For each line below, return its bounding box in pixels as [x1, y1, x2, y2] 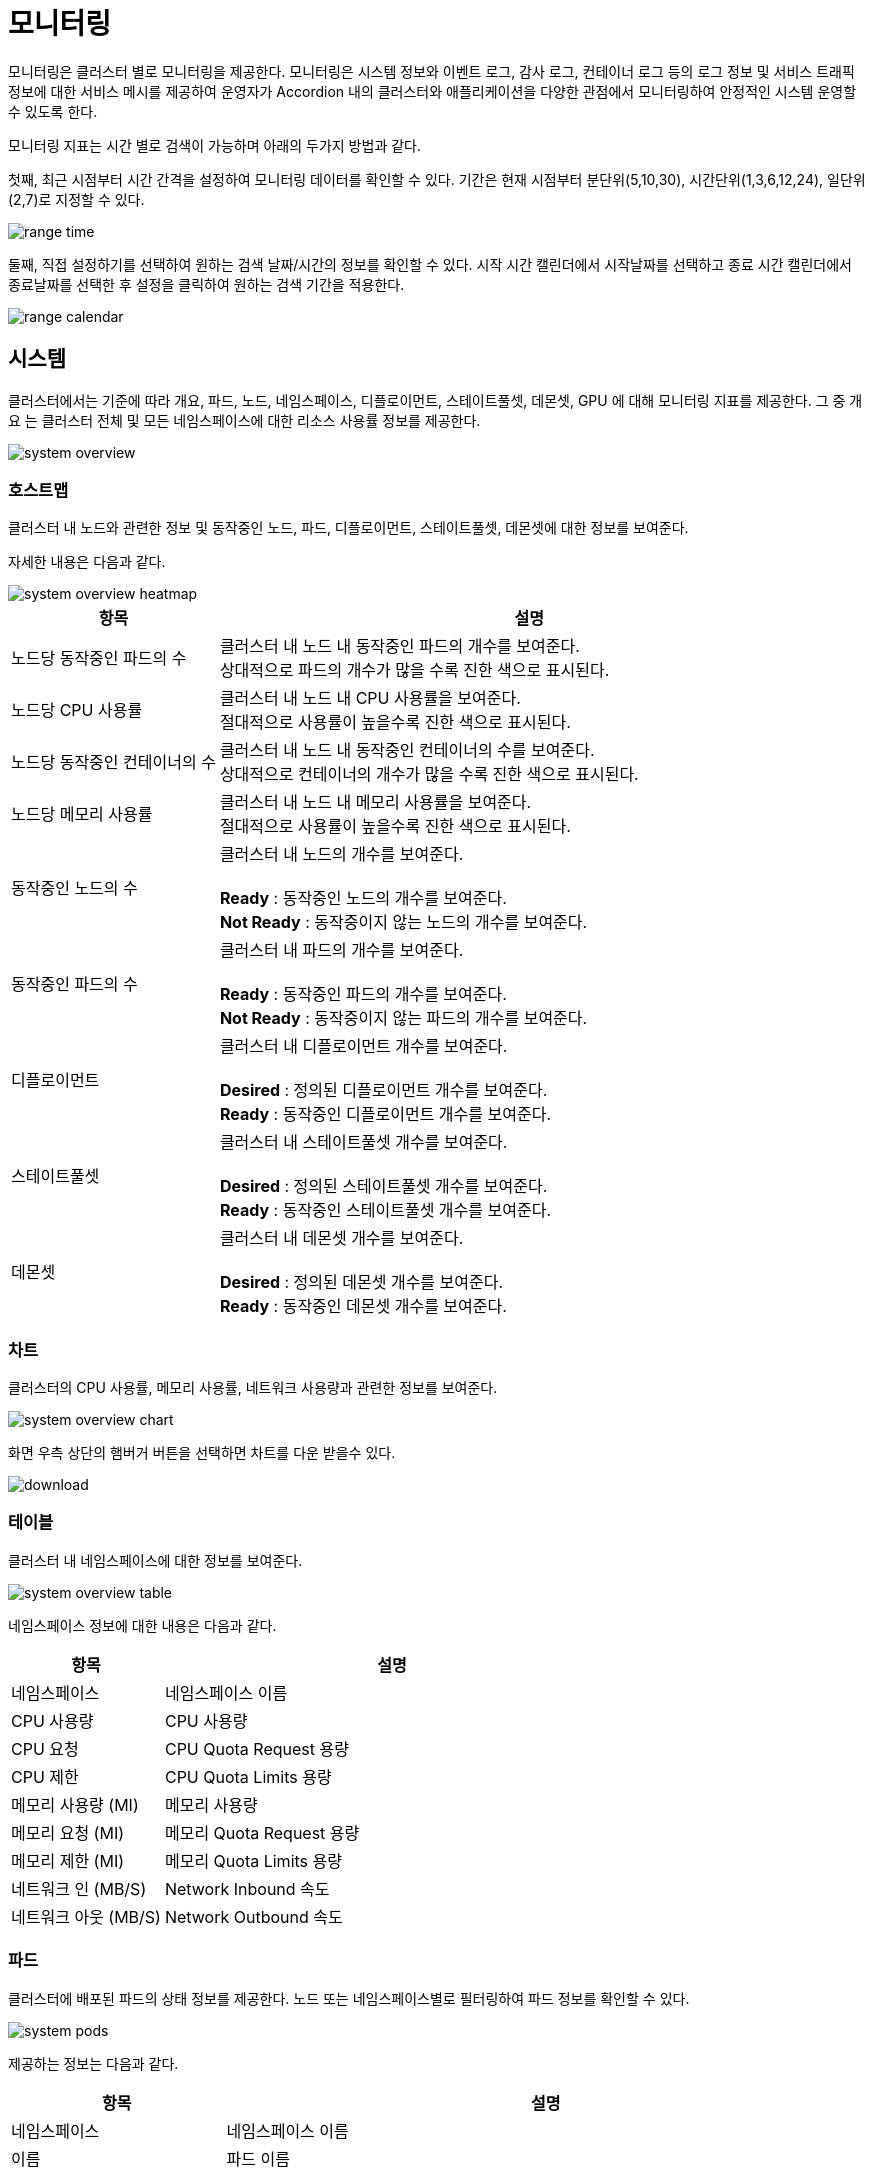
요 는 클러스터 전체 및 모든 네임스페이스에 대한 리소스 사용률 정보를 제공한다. [8, 411, 481, 429]
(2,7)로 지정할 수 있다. [8, 190, 145, 208]
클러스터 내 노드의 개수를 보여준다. [219, 844, 464, 865]
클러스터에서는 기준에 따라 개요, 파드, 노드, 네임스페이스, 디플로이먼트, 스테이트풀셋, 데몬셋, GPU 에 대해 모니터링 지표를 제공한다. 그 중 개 [8, 391, 863, 409]
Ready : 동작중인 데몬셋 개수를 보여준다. [219, 1296, 507, 1317]
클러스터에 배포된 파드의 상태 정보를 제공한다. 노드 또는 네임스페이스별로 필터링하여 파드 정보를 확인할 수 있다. [8, 1989, 690, 2007]
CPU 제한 [11, 1766, 79, 1787]
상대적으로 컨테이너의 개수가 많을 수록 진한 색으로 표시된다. [219, 764, 639, 785]
